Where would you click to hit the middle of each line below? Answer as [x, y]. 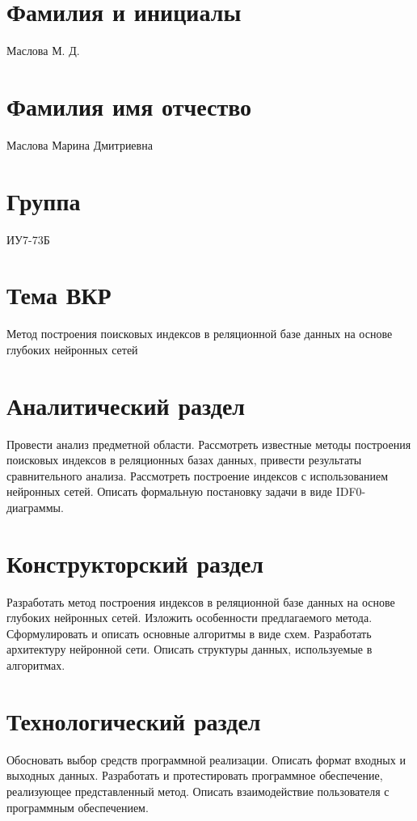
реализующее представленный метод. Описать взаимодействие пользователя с [198, 791]
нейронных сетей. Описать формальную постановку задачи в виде [170, 491]
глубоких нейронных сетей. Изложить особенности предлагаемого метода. [190, 618]
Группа [44, 200]
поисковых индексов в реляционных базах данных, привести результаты [184, 460]
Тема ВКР [59, 295]
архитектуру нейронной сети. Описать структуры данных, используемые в [190, 649]
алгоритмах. [36, 665]
